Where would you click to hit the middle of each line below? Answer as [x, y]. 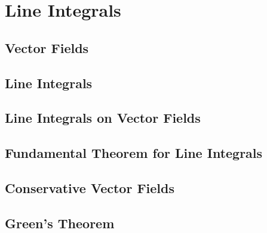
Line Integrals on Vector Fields [103, 118]
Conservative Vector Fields [90, 187]
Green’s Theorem [60, 223]
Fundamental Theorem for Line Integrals [134, 153]
